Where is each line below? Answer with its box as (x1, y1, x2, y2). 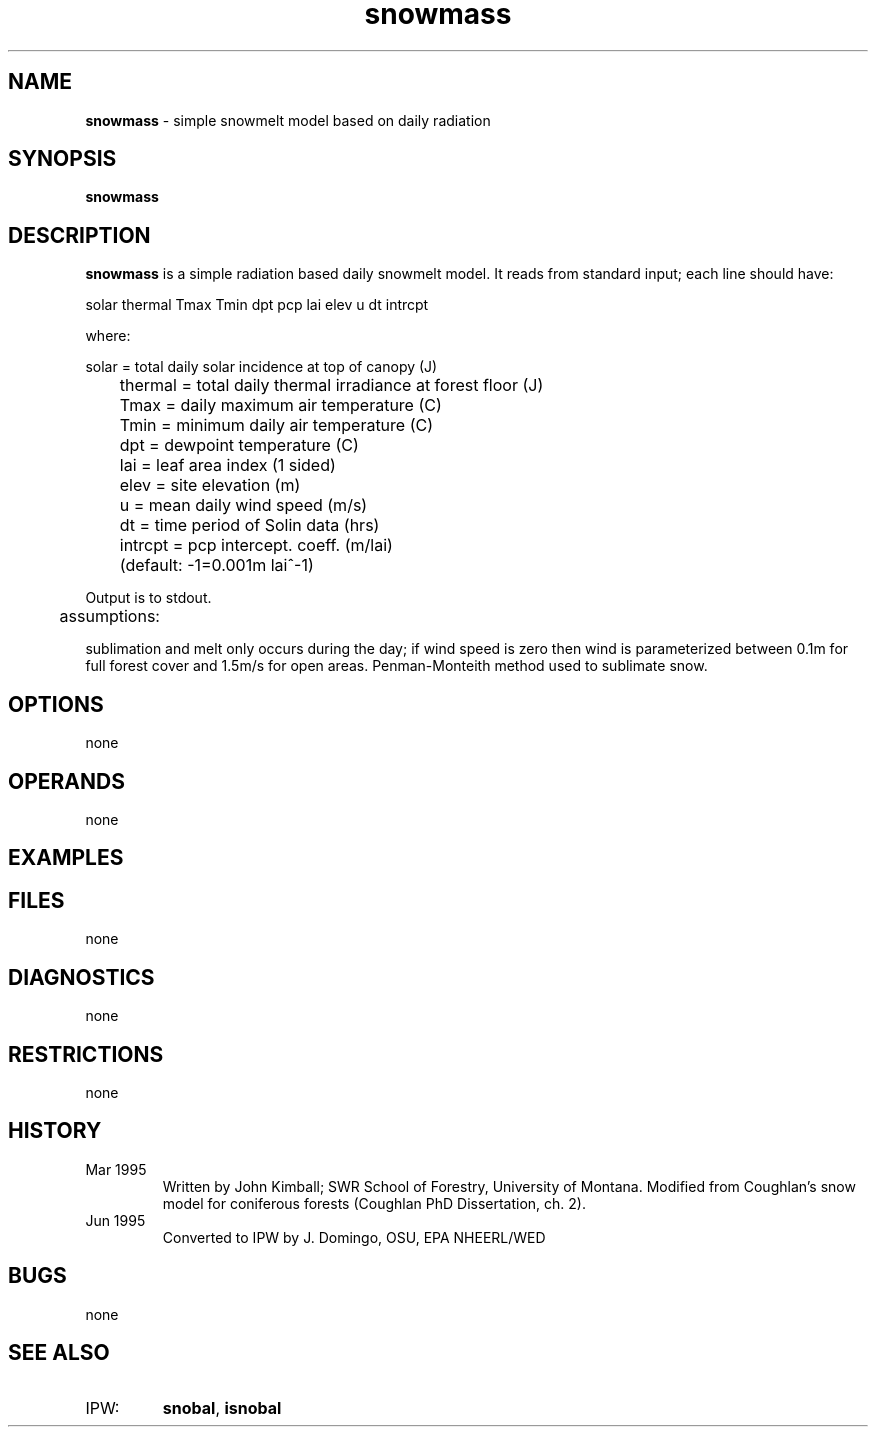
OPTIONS (8, 691, 104, 717)
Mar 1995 (85, 1160, 147, 1178)
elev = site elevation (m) (119, 475, 301, 496)
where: (85, 327, 131, 345)
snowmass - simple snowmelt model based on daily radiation (85, 111, 491, 129)
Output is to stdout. (85, 589, 212, 607)
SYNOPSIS (8, 146, 117, 172)
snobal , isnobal (162, 1398, 282, 1419)
